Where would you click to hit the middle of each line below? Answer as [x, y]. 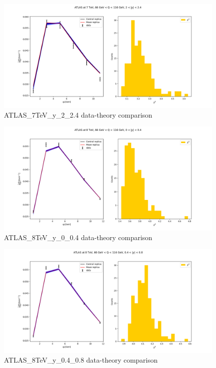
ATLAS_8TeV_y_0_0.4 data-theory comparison [78, 237]
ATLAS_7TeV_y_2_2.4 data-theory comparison [78, 114]
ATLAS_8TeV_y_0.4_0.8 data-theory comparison [81, 359]
